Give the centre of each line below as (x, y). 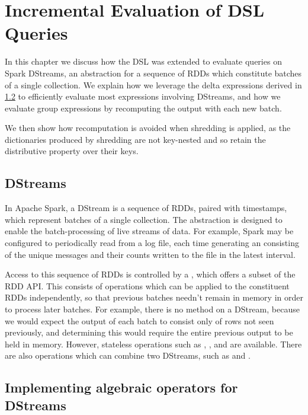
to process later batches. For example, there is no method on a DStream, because (152, 309)
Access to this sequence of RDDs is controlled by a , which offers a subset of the (150, 274)
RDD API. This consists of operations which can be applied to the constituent (147, 285)
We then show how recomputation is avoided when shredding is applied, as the (148, 128)
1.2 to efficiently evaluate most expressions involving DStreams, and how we (143, 96)
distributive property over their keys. (72, 151)
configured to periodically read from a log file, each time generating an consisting (152, 243)
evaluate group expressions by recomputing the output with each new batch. (143, 108)
